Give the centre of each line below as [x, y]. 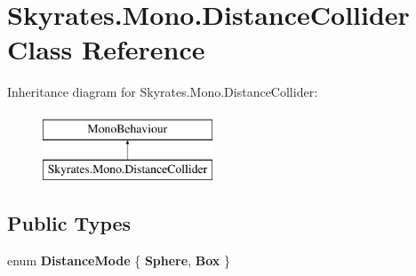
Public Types [69, 223]
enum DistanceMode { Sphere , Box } [119, 260]
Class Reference [106, 49]
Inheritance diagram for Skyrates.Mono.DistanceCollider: [163, 92]
